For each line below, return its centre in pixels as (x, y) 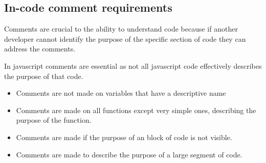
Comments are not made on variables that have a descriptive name (121, 93)
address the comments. (40, 49)
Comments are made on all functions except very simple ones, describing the (136, 110)
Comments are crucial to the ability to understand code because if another (121, 29)
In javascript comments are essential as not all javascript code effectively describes (133, 65)
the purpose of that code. (44, 76)
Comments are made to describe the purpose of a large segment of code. (129, 154)
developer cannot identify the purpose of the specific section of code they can (125, 38)
